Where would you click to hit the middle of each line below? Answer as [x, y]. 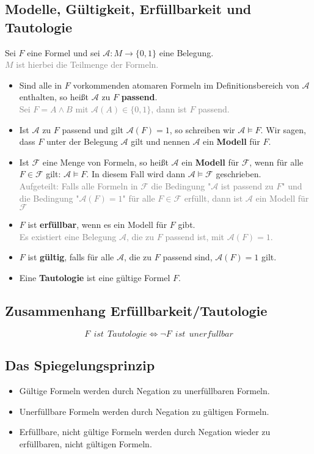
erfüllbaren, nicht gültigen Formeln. [86, 443]
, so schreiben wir [202, 129]
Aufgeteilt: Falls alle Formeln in [78, 185]
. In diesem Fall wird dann [136, 174]
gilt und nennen [160, 141]
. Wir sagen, [283, 129]
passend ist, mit [195, 236]
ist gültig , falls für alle [71, 257]
